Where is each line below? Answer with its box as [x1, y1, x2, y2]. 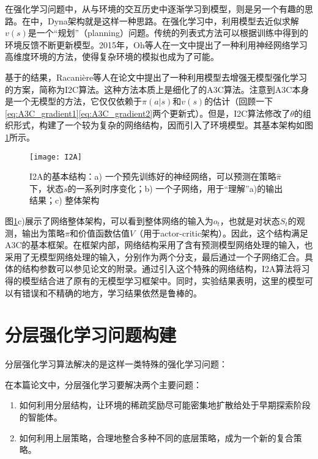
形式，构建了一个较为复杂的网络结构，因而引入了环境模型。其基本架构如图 [13, 119, 313, 131]
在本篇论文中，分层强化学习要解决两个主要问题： [5, 378, 202, 391]
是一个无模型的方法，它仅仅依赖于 [5, 95, 142, 108]
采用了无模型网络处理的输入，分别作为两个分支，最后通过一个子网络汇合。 [5, 250, 305, 263]
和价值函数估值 [69, 226, 130, 239]
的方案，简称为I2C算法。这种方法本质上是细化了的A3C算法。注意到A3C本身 [5, 83, 309, 95]
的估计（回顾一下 [204, 95, 273, 108]
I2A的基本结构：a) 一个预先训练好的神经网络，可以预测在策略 [29, 170, 276, 183]
